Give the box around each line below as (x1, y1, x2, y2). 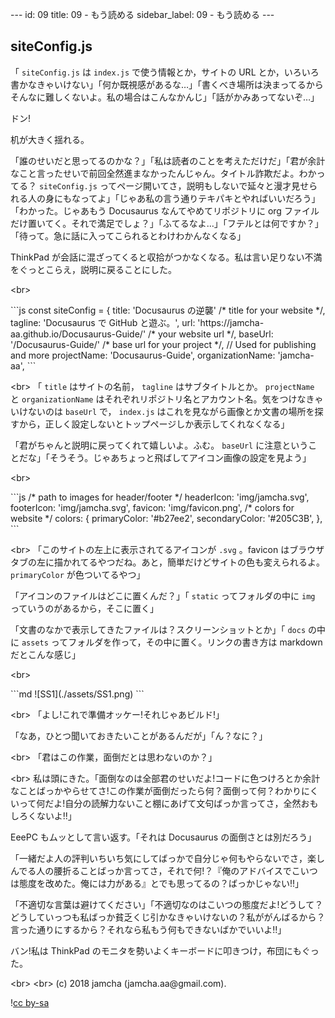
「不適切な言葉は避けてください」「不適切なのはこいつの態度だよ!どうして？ (10, 898, 324, 910)
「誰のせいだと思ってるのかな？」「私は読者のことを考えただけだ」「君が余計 (10, 154, 326, 167)
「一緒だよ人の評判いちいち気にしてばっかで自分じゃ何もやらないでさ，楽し (10, 852, 325, 864)
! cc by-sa (10, 996, 50, 1008)
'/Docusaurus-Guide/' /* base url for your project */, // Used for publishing (10, 338, 317, 350)
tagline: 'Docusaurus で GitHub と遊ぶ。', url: (10, 316, 196, 328)
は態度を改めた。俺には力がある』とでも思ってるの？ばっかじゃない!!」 (10, 877, 304, 889)
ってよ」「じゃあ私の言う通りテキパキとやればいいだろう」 (79, 192, 321, 204)
